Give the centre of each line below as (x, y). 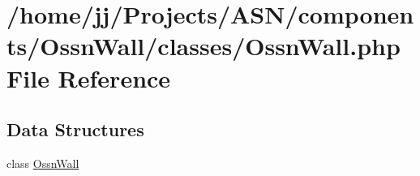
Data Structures (75, 129)
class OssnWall (43, 163)
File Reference (89, 77)
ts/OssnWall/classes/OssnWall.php (204, 46)
